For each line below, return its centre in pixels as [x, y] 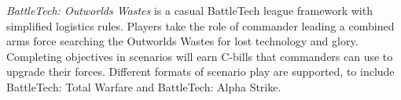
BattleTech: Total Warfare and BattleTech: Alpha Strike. [144, 86]
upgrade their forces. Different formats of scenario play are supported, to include [200, 71]
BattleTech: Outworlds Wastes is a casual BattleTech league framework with [189, 10]
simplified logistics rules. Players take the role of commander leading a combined [200, 25]
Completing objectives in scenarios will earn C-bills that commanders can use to [200, 56]
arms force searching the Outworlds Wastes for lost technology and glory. [182, 41]
